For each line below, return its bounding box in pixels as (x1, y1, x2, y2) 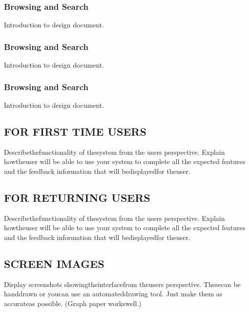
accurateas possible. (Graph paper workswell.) (4, 298, 142, 308)
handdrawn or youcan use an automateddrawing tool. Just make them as (4, 288, 223, 299)
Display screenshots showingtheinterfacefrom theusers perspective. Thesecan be (4, 279, 241, 289)
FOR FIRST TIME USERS (4, 123, 146, 139)
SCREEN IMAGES (4, 256, 104, 271)
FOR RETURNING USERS (4, 190, 150, 205)
